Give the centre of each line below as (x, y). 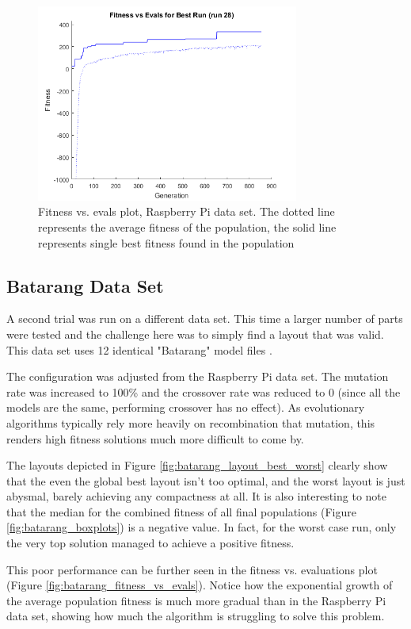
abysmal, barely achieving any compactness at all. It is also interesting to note (197, 496)
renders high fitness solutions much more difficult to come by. (155, 438)
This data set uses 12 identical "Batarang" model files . (139, 349)
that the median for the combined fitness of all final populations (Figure (181, 511)
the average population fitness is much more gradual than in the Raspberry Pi (196, 600)
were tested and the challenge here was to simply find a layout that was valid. (195, 334)
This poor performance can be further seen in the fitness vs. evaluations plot (192, 569)
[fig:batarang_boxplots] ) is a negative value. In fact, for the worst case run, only (202, 527)
